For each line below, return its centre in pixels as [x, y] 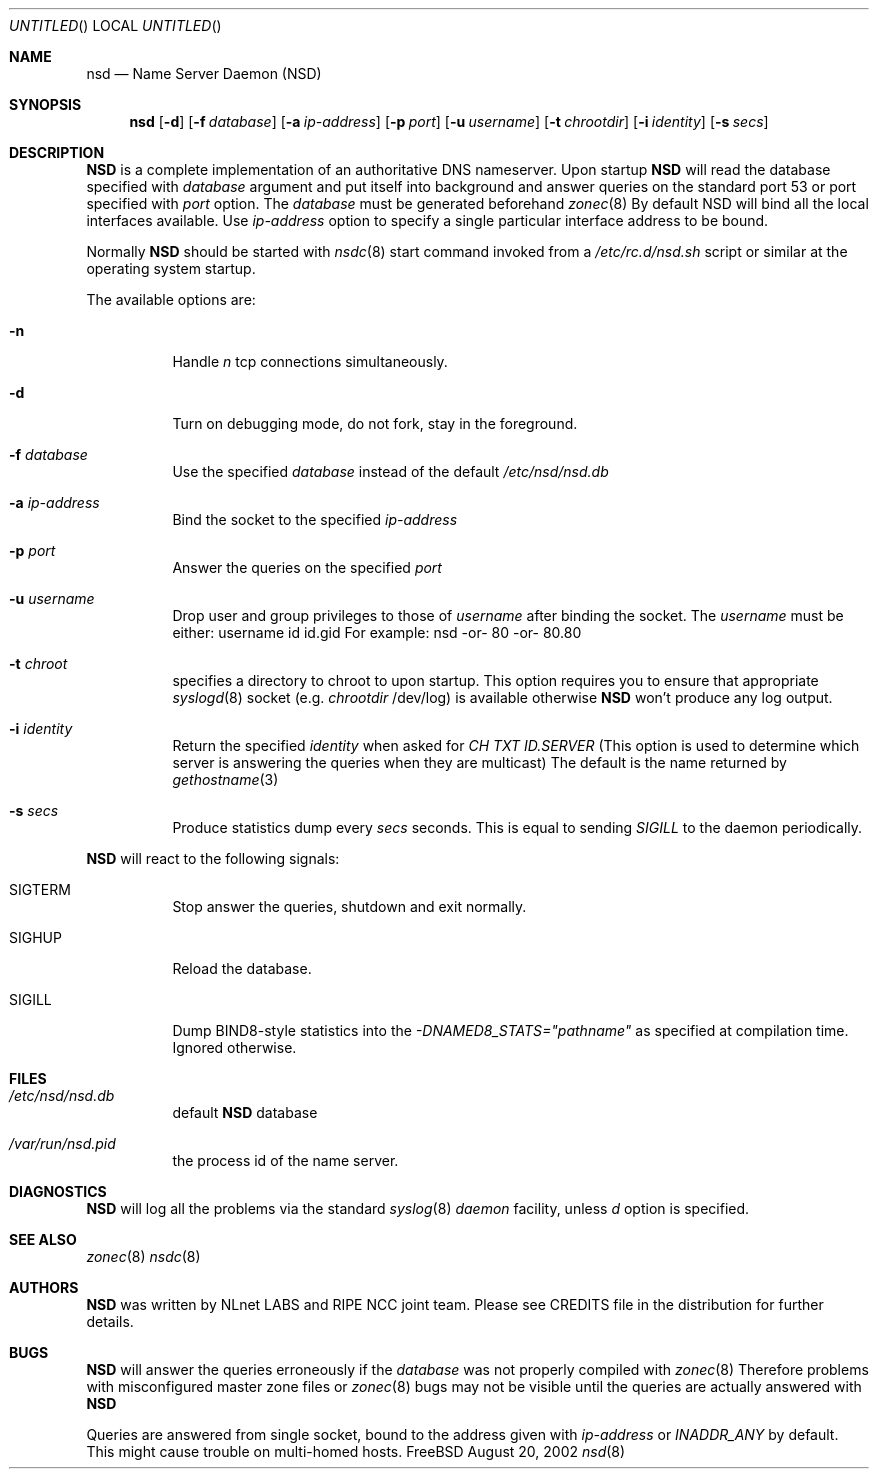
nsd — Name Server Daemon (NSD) [204, 73]
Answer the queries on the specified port [307, 567]
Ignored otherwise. [234, 1047]
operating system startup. [171, 268]
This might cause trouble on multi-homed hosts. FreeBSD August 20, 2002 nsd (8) [356, 1451]
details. [110, 1321]
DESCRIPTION [57, 152]
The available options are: [171, 299]
